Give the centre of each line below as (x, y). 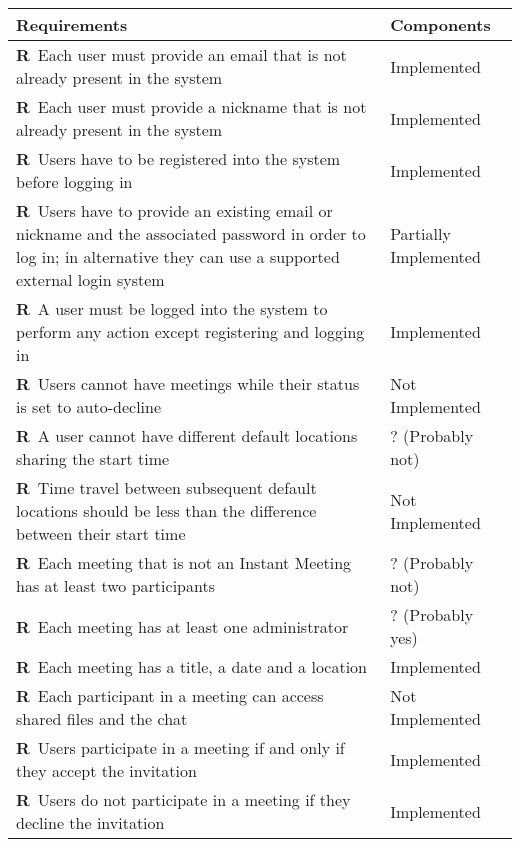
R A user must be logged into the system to (172, 308)
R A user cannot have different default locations (187, 435)
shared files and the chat (102, 718)
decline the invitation (90, 822)
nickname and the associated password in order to (191, 233)
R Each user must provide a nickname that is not (191, 106)
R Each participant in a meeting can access (170, 695)
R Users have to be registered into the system (178, 158)
